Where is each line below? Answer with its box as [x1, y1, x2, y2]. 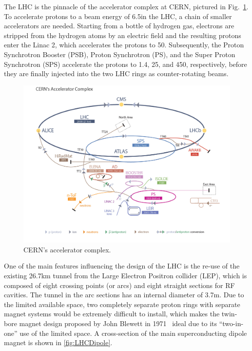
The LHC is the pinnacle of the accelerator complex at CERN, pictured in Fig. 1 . [4, 1, 249, 11]
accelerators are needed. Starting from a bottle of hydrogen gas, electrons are [4, 21, 234, 31]
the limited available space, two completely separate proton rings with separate [4, 299, 240, 309]
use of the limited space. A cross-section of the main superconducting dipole [19, 328, 247, 338]
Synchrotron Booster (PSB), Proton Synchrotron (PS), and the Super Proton [4, 49, 235, 59]
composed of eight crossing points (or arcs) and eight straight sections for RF [4, 280, 235, 290]
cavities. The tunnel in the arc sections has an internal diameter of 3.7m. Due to [4, 289, 244, 300]
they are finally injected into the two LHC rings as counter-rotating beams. [4, 68, 229, 79]
